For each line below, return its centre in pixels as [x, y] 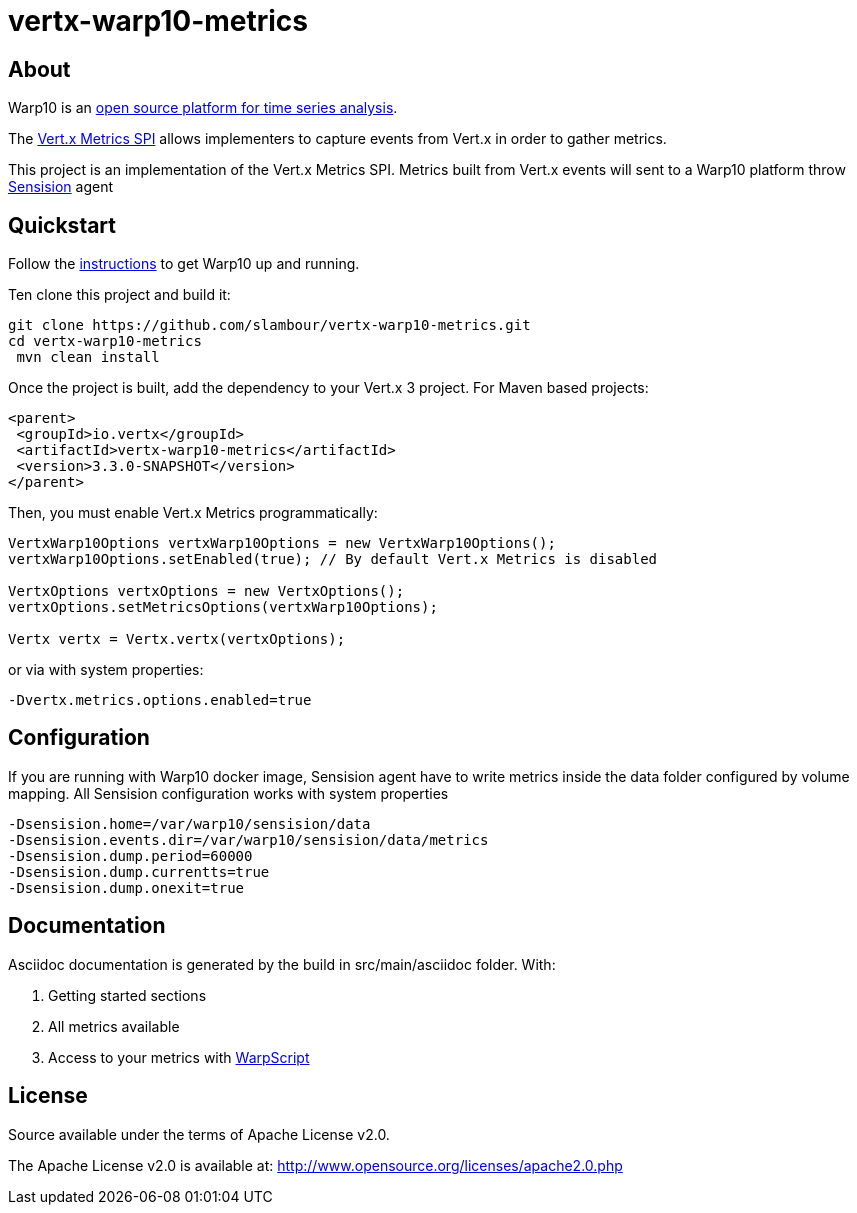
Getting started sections [127, 995]
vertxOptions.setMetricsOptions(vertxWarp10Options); [223, 607]
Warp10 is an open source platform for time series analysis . [203, 108]
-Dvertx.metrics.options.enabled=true [160, 700]
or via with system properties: [106, 670]
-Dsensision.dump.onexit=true [126, 887]
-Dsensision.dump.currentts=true [139, 871]
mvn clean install [88, 357]
